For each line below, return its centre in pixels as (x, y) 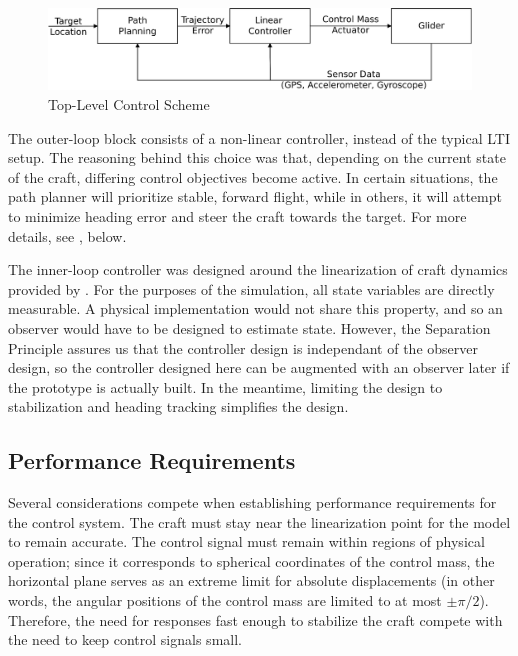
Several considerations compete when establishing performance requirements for (252, 502)
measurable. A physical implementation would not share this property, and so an (255, 308)
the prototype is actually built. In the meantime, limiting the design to (225, 386)
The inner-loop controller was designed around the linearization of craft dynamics (258, 269)
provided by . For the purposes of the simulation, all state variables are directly (251, 288)
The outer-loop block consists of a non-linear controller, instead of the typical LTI (259, 137)
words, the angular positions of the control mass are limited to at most (225, 600)
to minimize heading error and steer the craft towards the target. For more (237, 215)
